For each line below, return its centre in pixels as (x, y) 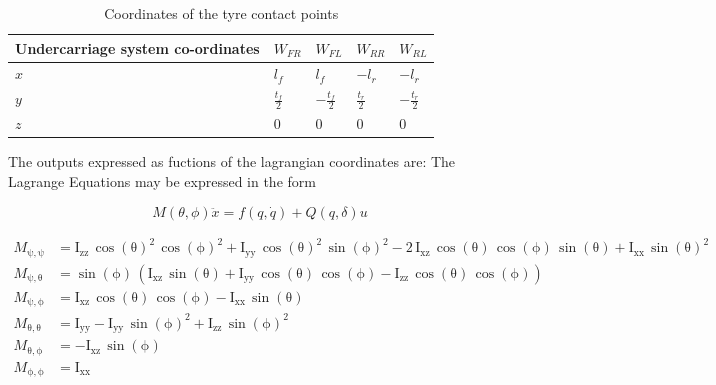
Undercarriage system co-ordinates (137, 47)
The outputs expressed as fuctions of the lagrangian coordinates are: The (232, 161)
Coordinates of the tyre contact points (221, 13)
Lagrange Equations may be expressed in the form (162, 181)
